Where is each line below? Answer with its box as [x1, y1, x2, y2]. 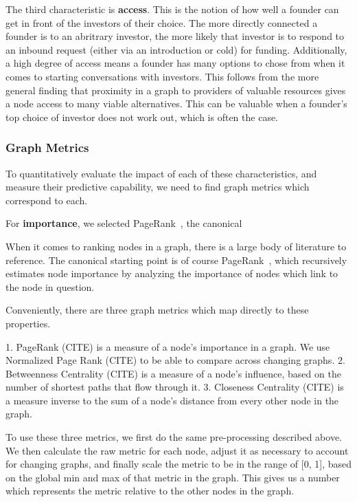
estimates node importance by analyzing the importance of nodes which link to [5, 266, 338, 281]
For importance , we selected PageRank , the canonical [5, 216, 242, 230]
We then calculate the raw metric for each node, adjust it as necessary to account [5, 443, 349, 457]
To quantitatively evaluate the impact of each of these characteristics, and [5, 166, 317, 180]
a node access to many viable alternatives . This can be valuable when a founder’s [5, 96, 347, 111]
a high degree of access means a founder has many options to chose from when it [5, 56, 345, 70]
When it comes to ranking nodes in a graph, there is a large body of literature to [5, 239, 347, 253]
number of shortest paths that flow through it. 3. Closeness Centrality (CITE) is [5, 380, 344, 394]
